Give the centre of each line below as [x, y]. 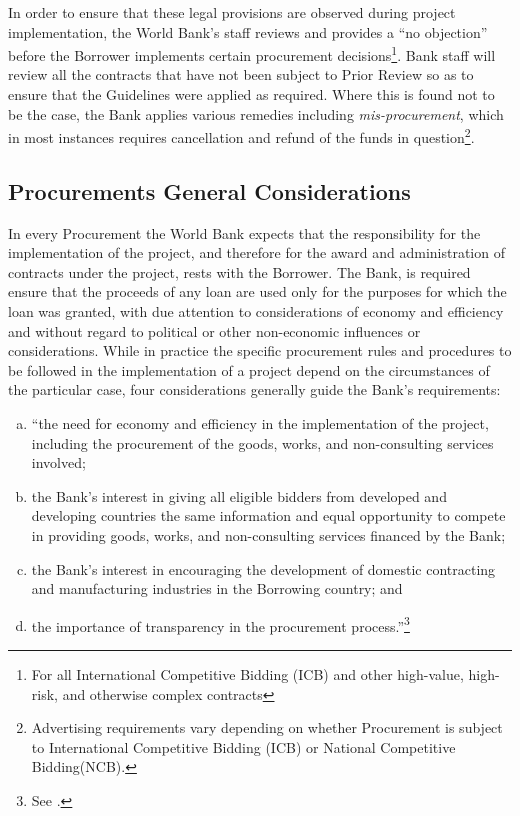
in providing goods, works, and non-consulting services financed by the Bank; [268, 534]
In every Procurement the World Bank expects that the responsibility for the [244, 232]
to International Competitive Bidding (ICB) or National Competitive [243, 746]
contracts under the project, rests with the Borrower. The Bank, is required [239, 271]
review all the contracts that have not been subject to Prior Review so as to [241, 74]
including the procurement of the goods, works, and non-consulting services [262, 442]
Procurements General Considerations [209, 190]
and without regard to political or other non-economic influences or [214, 330]
